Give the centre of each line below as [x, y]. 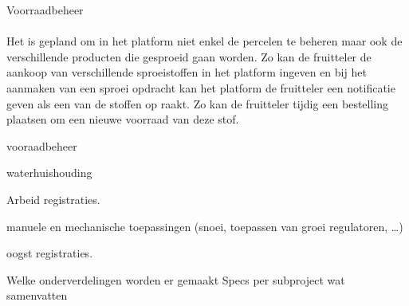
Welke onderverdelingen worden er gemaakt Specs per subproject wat [176, 279]
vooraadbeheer [42, 145]
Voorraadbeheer [45, 10]
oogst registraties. [50, 253]
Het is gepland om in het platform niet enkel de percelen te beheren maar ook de [204, 41]
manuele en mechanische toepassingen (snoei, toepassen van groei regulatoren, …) [205, 226]
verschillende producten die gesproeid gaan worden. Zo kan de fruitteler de [189, 56]
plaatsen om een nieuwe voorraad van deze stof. [123, 119]
